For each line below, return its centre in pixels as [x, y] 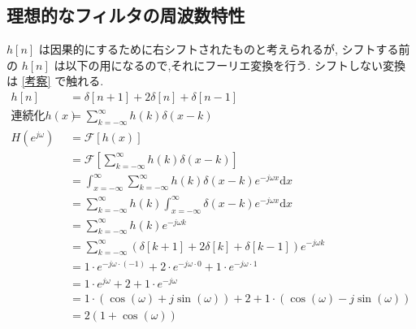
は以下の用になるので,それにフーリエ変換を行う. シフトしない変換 [230, 65]
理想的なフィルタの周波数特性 [126, 15]
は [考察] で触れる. [55, 81]
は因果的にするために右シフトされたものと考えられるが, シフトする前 [224, 49]
